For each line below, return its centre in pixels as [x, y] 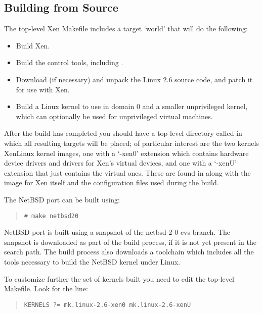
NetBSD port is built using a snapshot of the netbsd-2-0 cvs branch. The [117, 232]
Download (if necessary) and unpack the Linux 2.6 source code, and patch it [134, 79]
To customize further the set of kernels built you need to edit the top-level [119, 278]
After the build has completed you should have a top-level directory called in [123, 133]
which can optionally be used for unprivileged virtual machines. [114, 116]
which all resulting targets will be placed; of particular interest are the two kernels [131, 143]
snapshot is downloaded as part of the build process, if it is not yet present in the [130, 242]
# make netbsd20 [51, 216]
